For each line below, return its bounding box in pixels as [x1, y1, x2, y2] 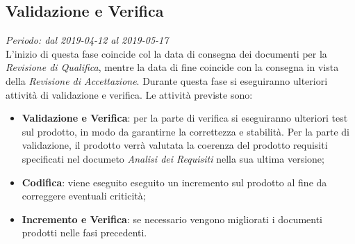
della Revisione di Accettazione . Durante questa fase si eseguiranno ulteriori [6, 73, 328, 88]
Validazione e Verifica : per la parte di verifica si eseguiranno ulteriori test [22, 111, 348, 125]
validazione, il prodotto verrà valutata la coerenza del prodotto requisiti [22, 138, 328, 152]
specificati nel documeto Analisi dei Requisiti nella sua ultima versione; [22, 151, 324, 165]
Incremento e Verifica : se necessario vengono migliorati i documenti [22, 211, 323, 226]
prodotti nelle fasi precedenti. [22, 225, 147, 240]
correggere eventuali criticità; [22, 188, 146, 203]
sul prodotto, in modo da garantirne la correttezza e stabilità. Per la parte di [22, 124, 349, 138]
